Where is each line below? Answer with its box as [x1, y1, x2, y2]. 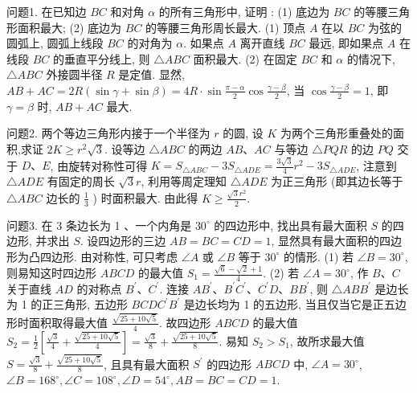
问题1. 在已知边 [6, 3, 87, 19]
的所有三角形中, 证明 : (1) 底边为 [158, 3, 330, 19]
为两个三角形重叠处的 [280, 125, 393, 141]
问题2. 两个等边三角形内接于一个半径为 [6, 125, 211, 141]
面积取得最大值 [28, 313, 108, 330]
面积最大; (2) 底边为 [17, 18, 122, 35]
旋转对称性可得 [68, 157, 148, 174]
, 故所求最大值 [289, 332, 365, 349]
